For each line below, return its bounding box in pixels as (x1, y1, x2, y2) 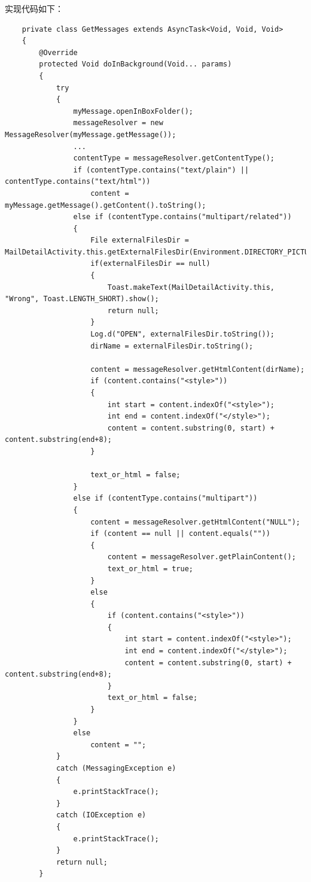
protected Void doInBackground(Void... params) (39, 60, 232, 69)
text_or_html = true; (107, 564, 193, 573)
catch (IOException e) (56, 811, 147, 820)
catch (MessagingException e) (56, 764, 176, 772)
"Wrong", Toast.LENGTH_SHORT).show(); (5, 295, 159, 304)
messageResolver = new (73, 119, 163, 128)
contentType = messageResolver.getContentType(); (73, 154, 275, 163)
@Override (39, 48, 78, 57)
